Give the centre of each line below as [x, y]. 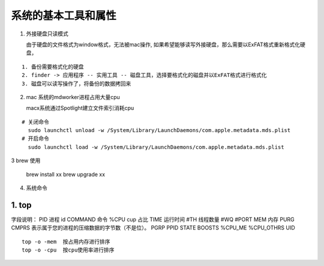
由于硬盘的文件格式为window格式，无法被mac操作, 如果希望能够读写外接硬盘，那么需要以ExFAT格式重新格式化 [163, 44]
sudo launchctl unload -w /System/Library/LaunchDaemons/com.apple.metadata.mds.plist [159, 130]
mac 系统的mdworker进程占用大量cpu [73, 97]
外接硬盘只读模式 [47, 34]
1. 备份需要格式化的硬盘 [53, 67]
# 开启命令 [35, 139]
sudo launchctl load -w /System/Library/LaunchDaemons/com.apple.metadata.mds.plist [156, 147]
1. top [21, 205]
